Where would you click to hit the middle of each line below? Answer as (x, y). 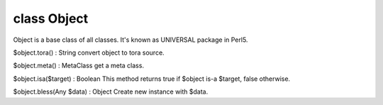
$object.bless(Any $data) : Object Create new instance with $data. (111, 92)
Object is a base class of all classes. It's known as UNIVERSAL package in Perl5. (131, 40)
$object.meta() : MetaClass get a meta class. (79, 66)
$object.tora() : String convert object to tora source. (89, 52)
